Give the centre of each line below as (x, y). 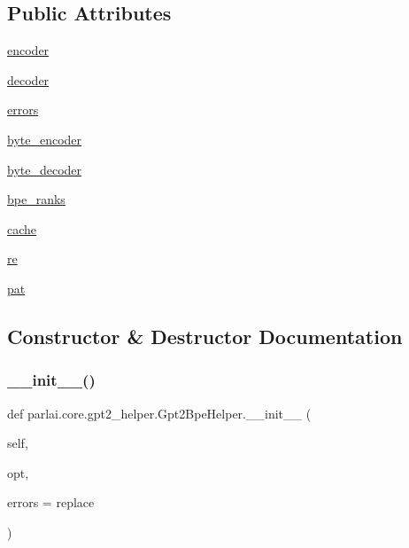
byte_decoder (45, 169)
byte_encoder (45, 139)
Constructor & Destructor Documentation (205, 336)
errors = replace (51, 502)
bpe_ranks (36, 199)
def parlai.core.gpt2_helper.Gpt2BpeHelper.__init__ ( (159, 413)
